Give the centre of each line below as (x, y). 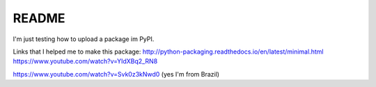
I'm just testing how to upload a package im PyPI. (84, 39)
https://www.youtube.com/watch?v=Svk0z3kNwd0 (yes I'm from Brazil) (116, 74)
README (39, 18)
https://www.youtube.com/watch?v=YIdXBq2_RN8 (85, 61)
